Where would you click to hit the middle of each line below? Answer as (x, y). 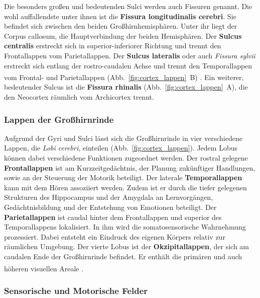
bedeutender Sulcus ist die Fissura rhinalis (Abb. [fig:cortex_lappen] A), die (126, 87)
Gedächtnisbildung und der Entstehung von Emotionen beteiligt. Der (110, 207)
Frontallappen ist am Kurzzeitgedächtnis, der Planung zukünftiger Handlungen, (130, 167)
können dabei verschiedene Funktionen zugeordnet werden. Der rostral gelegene (126, 158)
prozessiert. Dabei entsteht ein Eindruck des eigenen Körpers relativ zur (115, 236)
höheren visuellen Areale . (44, 268)
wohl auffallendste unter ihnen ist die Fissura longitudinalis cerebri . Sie (120, 16)
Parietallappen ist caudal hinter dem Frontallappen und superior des (113, 217)
